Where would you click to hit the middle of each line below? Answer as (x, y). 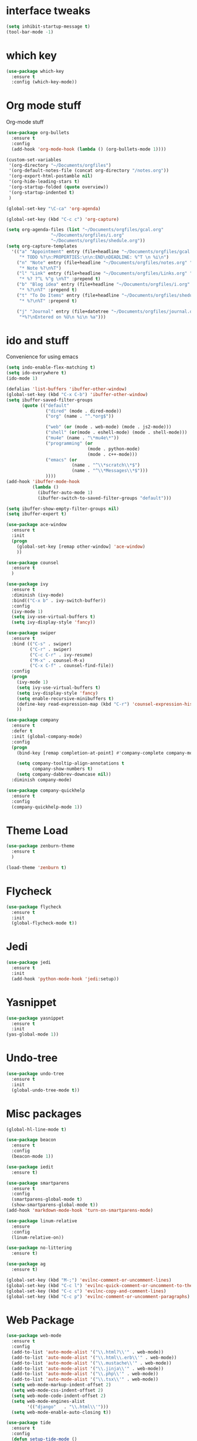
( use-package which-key (35, 71)
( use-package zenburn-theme (40, 846)
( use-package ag (26, 1264)
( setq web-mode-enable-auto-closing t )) (61, 1412)
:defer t (22, 731)
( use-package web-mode (34, 1336)
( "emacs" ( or (61, 460)
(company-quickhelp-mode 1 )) (47, 807)
